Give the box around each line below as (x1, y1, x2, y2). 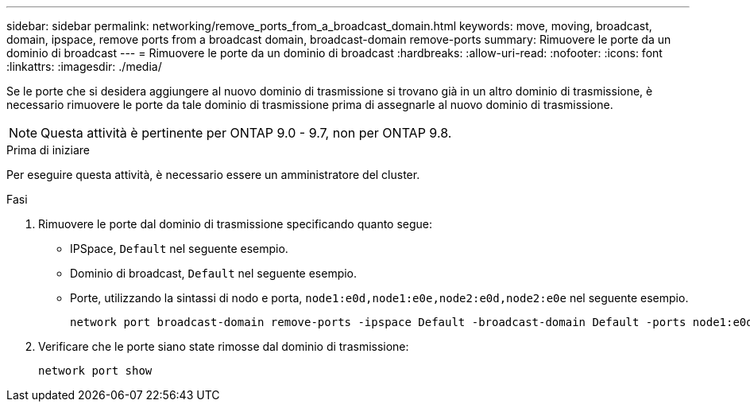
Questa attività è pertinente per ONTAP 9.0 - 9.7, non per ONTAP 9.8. (41, 125, 452, 141)
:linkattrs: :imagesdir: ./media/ (6, 60, 162, 73)
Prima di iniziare (6, 143, 90, 157)
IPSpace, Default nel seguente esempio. (70, 242, 288, 255)
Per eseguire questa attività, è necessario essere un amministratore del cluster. (6, 168, 420, 181)
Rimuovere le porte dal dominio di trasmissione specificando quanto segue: (38, 217, 433, 231)
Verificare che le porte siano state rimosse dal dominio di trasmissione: (38, 340, 409, 353)
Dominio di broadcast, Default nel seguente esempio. (70, 266, 358, 280)
